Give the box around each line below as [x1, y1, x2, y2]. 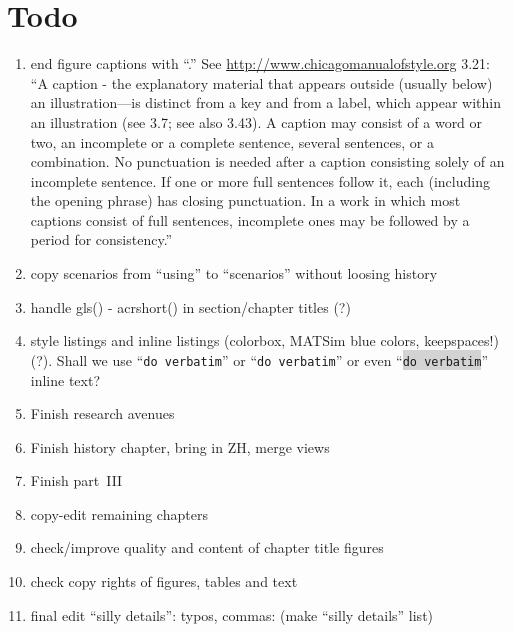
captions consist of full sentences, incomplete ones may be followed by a [30, 209, 470, 230]
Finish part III [30, 470, 123, 491]
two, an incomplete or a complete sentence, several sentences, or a [30, 131, 435, 152]
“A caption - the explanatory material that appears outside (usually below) [30, 72, 493, 93]
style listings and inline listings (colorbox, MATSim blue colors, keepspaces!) [30, 330, 499, 351]
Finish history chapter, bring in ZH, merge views [30, 436, 330, 457]
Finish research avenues [30, 403, 175, 424]
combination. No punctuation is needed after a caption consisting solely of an [30, 151, 505, 172]
